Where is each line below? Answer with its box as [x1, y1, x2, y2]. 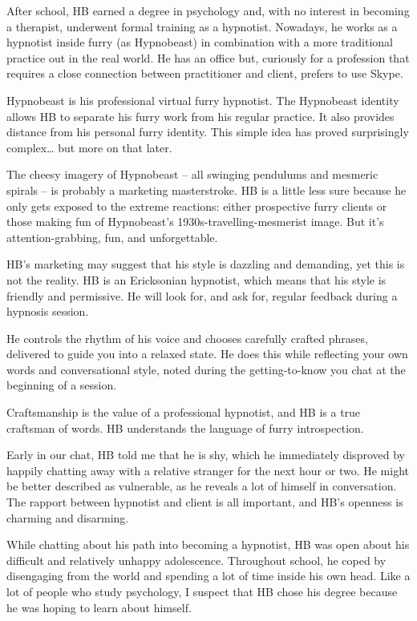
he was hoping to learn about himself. [6, 599, 192, 615]
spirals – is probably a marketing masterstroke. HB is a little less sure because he [6, 181, 407, 198]
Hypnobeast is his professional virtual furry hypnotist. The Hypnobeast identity [6, 91, 399, 108]
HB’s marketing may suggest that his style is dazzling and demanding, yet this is [6, 256, 405, 272]
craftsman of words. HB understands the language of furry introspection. [6, 419, 364, 436]
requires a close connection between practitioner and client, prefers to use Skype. [6, 65, 403, 82]
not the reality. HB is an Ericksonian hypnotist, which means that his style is [6, 271, 387, 288]
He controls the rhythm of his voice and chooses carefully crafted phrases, [6, 329, 368, 346]
